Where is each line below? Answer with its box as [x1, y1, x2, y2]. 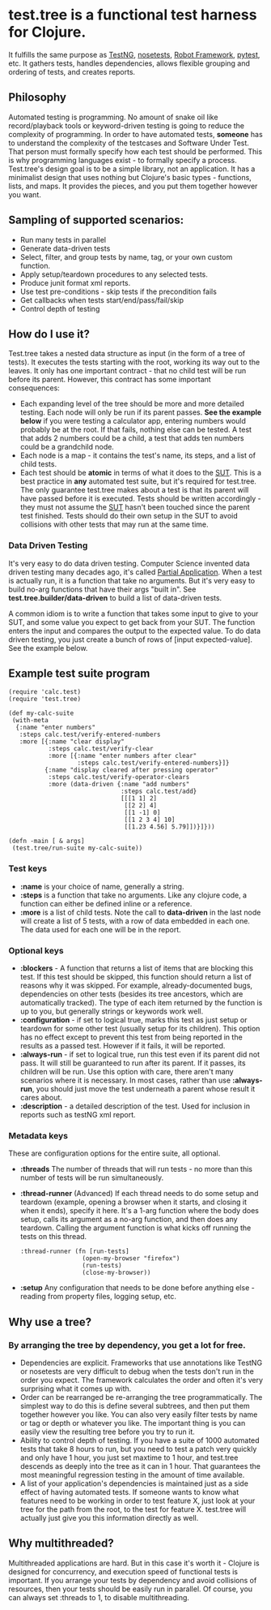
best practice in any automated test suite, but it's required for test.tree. [19, 476, 257, 486]
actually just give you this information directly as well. [19, 1513, 199, 1523]
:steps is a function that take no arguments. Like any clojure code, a [19, 890, 248, 900]
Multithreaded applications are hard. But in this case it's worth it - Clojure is [8, 1558, 260, 1568]
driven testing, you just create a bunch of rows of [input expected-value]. [8, 635, 253, 644]
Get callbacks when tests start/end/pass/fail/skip [19, 295, 184, 305]
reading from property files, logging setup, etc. [19, 1292, 176, 1302]
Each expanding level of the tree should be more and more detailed [19, 399, 244, 409]
